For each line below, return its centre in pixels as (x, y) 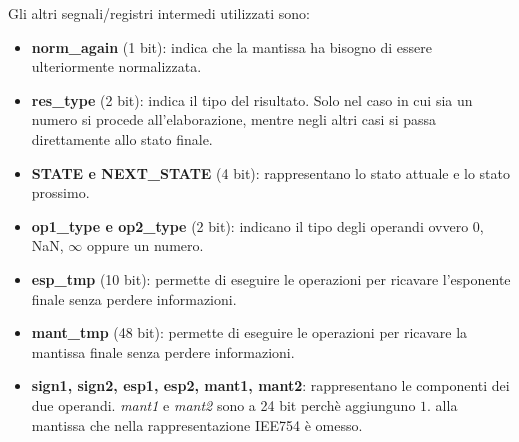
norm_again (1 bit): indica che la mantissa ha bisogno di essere (231, 46)
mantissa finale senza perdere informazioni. (163, 351)
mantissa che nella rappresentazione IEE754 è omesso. (197, 424)
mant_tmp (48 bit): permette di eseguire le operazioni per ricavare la (249, 332)
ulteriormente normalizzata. (116, 66)
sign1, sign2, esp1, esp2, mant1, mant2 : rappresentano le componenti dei (270, 385)
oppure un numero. (145, 245)
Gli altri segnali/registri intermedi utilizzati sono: (159, 13)
